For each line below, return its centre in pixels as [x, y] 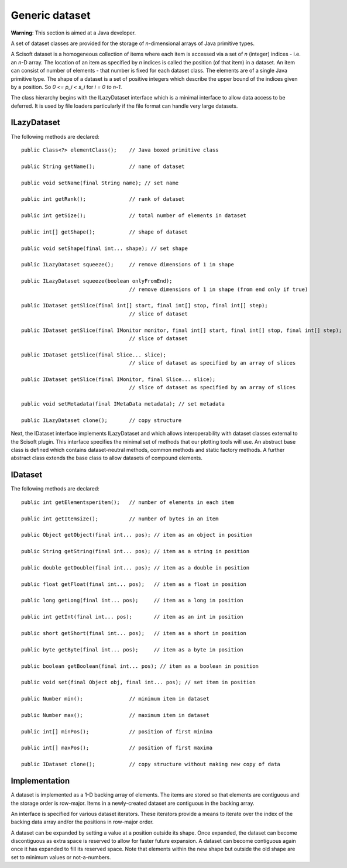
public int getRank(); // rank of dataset [103, 199]
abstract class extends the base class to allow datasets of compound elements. [107, 458]
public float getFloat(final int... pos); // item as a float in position [134, 584]
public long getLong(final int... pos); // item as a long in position [132, 601]
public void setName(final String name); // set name [100, 183]
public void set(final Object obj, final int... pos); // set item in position [138, 682]
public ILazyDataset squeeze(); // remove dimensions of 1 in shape [128, 265]
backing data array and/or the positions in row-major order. [82, 822]
